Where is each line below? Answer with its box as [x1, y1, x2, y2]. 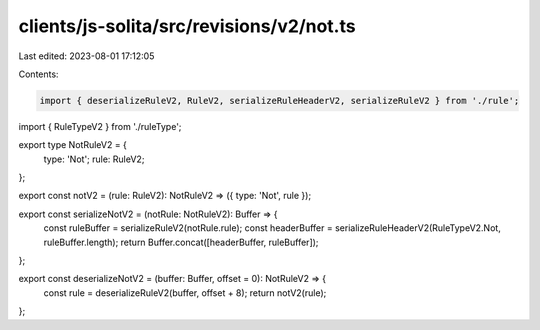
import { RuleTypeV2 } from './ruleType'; [18, 120, 182, 132]
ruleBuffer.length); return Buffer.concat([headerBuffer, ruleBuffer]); [43, 236, 319, 248]
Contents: [18, 68, 59, 80]
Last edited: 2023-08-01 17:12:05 [18, 50, 155, 62]
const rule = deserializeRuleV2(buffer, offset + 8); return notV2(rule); [43, 286, 327, 299]
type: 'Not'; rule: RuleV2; [43, 153, 145, 165]
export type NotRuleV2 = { [18, 139, 127, 151]
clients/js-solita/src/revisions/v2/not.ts [18, 15, 356, 37]
